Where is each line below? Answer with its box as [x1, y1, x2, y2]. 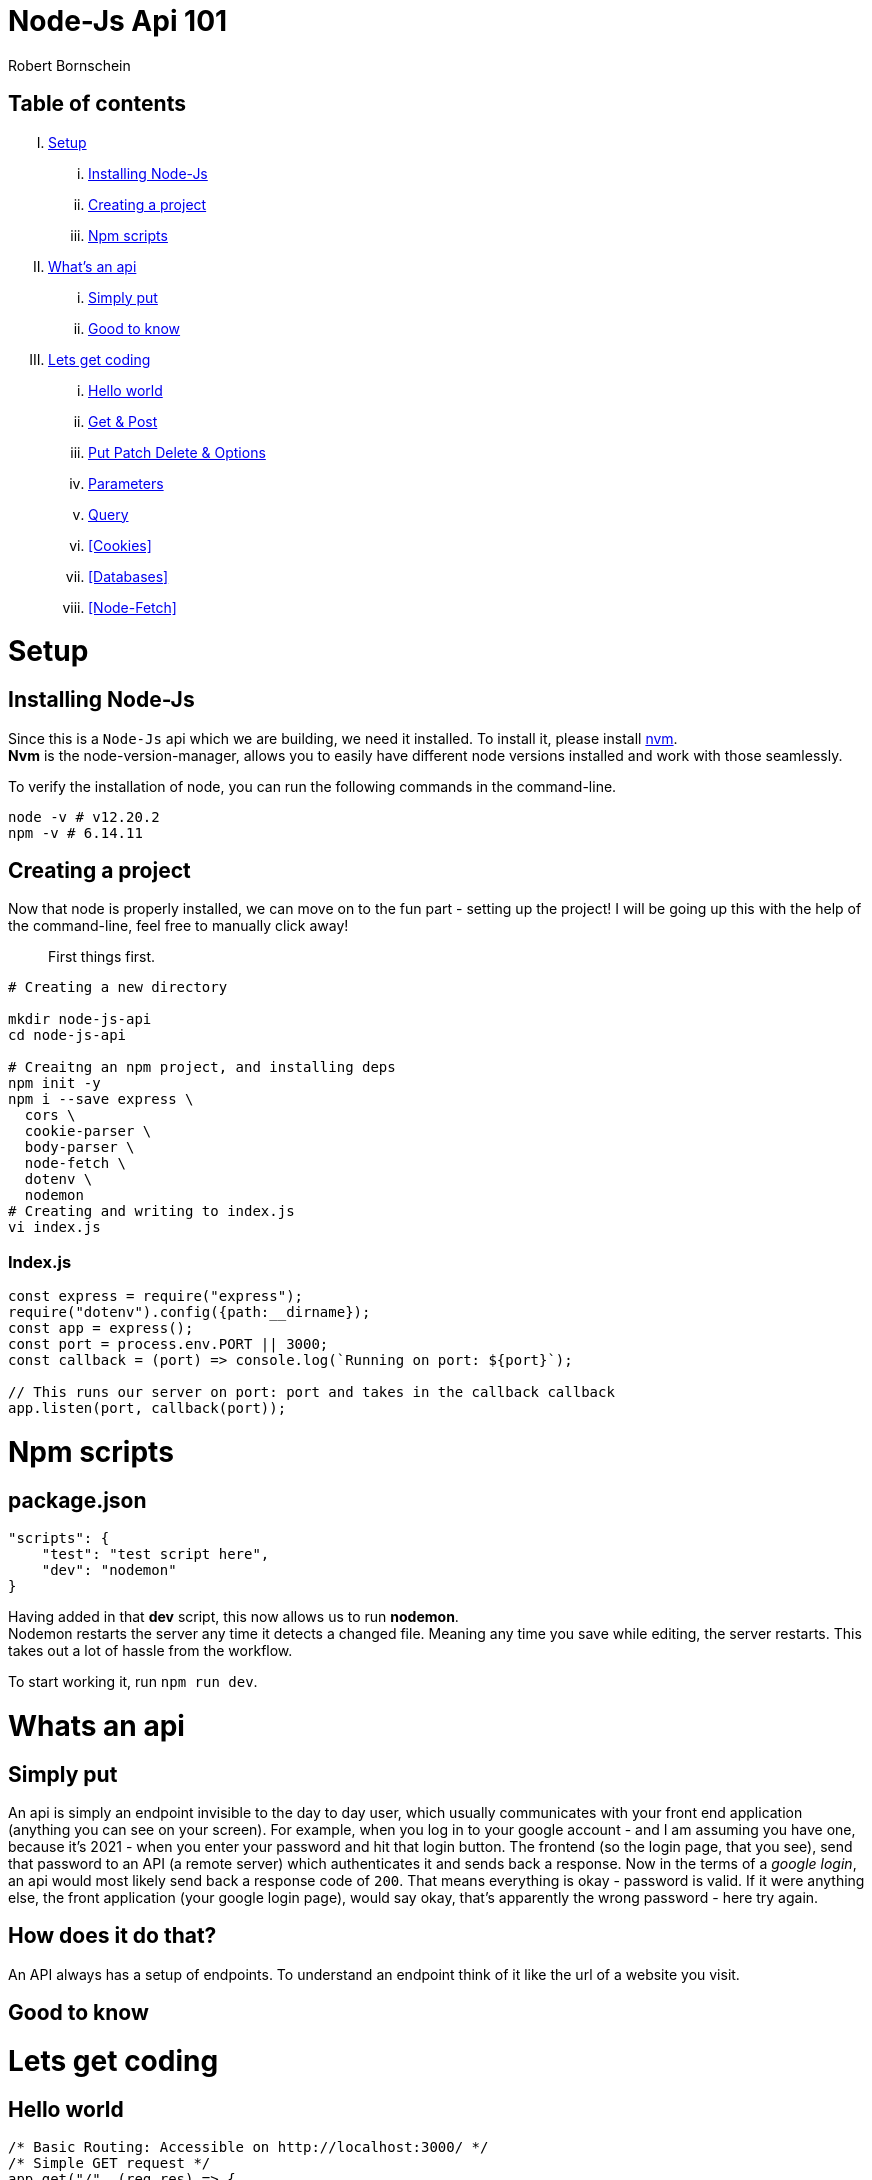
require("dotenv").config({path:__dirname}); [8, 1304, 371, 1321]
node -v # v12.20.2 [8, 808, 160, 825]
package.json [8, 1487, 147, 1513]
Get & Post [88, 412, 158, 430]
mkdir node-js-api [8, 1011, 152, 1028]
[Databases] [88, 567, 169, 585]
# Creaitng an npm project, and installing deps [8, 1059, 396, 1076]
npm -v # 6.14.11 [8, 824, 143, 841]
